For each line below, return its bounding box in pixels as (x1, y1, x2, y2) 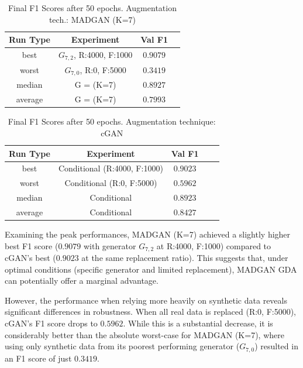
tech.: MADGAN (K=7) (49, 13, 136, 25)
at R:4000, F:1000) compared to (156, 239, 271, 252)
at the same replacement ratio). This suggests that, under (81, 252, 288, 264)
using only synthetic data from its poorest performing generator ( (5, 340, 240, 352)
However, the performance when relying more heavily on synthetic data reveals (5, 294, 287, 306)
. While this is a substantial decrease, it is (123, 317, 273, 329)
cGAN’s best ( (5, 252, 56, 264)
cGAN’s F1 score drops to (5, 317, 98, 329)
